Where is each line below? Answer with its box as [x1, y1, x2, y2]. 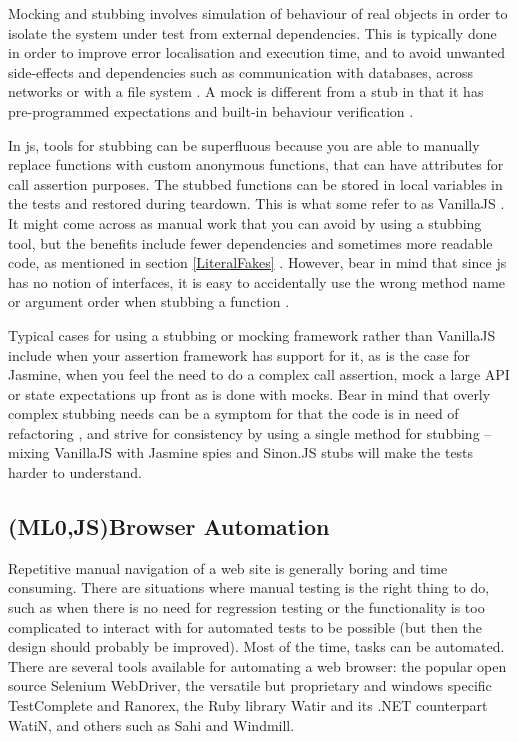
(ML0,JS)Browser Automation [8, 511, 330, 542]
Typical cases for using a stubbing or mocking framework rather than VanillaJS [8, 324, 496, 345]
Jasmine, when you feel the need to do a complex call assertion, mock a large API [8, 364, 510, 385]
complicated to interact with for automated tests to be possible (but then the [8, 616, 483, 637]
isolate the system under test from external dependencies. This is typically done [8, 22, 497, 43]
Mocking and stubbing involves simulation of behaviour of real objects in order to [8, 3, 508, 23]
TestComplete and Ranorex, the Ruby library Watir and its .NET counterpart [8, 695, 488, 716]
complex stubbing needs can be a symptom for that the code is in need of [8, 403, 459, 424]
